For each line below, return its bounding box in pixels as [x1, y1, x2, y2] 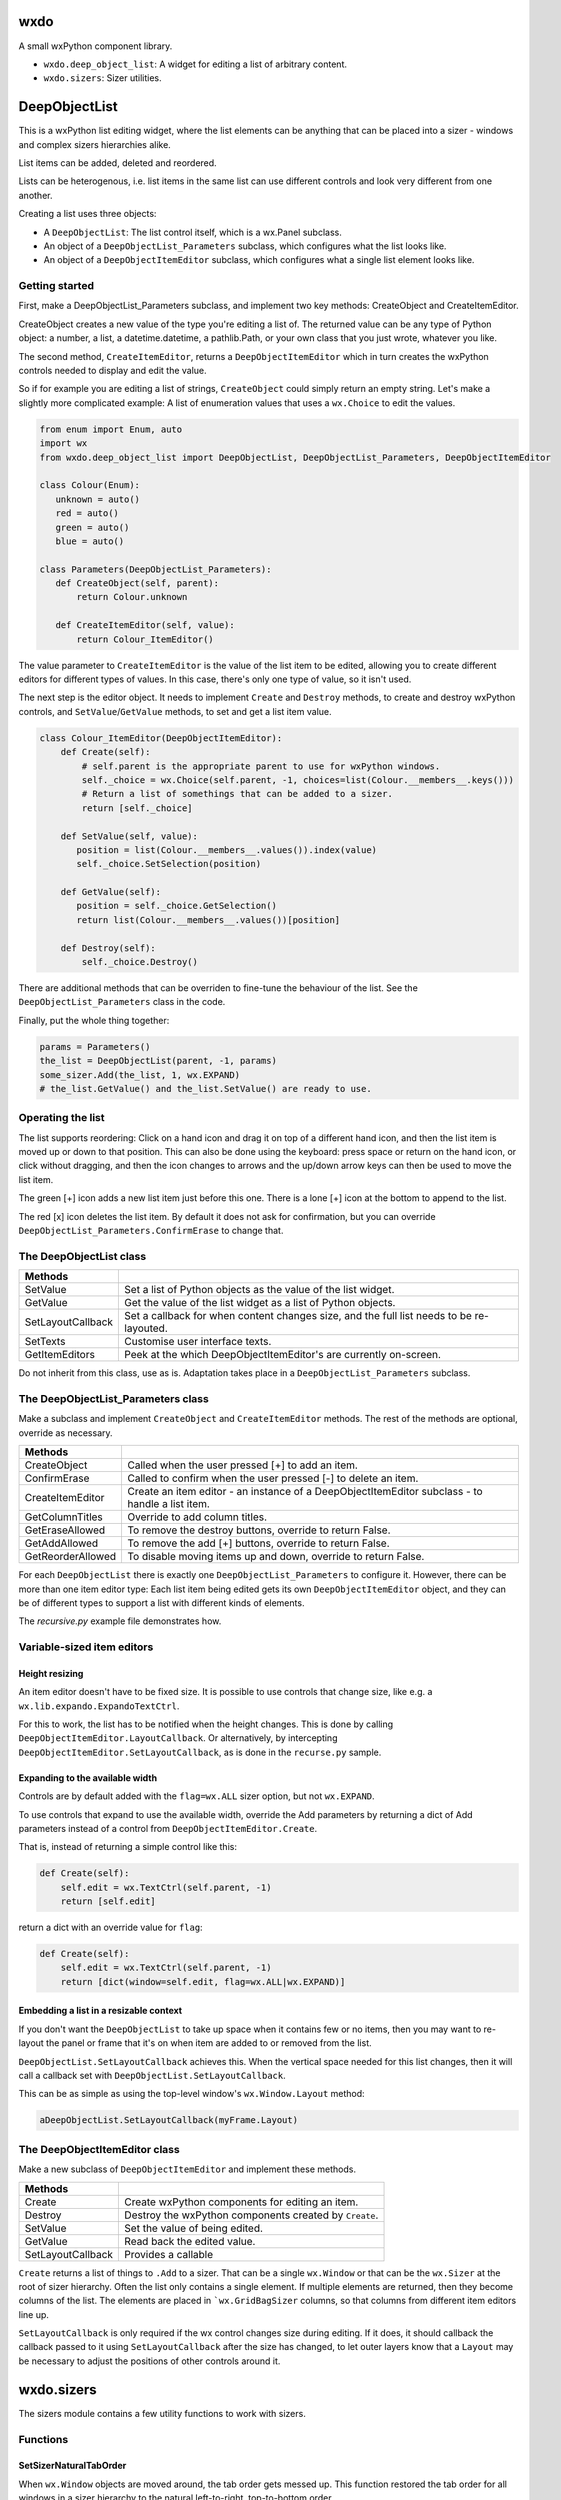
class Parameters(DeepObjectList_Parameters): [39, 563, 272, 575]
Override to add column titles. [126, 1510, 268, 1524]
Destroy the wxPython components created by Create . [124, 2208, 379, 2222]
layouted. [124, 1321, 169, 1335]
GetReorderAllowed [24, 1550, 117, 1564]
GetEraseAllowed [24, 1523, 106, 1537]
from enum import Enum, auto [39, 423, 183, 435]
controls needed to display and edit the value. [18, 365, 207, 377]
